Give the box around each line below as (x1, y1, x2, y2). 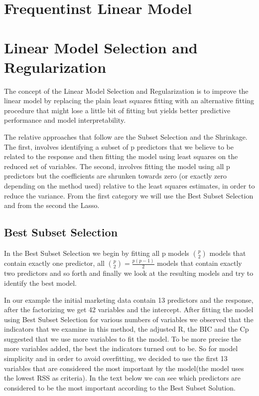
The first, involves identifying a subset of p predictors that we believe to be (4, 141, 234, 152)
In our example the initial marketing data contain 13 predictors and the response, (4, 294, 254, 305)
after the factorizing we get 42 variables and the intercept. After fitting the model (4, 304, 254, 315)
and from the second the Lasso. (4, 200, 100, 210)
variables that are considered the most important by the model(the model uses (4, 363, 244, 373)
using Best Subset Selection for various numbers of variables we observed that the (4, 314, 254, 324)
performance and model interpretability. (4, 115, 126, 125)
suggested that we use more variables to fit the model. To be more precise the (4, 333, 242, 344)
